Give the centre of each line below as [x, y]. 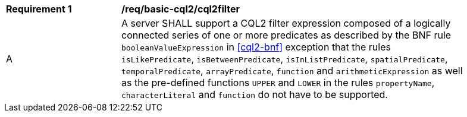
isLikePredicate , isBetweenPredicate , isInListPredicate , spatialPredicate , [285, 59]
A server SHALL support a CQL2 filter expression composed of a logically [286, 23]
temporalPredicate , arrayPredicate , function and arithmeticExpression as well [292, 71]
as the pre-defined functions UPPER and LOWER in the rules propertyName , [278, 83]
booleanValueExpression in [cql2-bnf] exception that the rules [256, 47]
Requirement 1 [39, 9]
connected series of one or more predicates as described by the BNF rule [286, 35]
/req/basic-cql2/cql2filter [181, 9]
